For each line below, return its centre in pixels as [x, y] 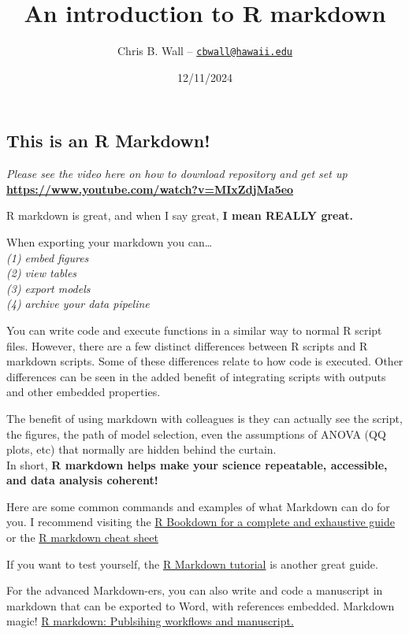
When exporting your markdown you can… [110, 241]
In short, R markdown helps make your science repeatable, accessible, [197, 464]
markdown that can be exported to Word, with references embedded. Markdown [201, 605]
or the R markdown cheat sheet [82, 538]
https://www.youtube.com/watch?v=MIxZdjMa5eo [150, 189]
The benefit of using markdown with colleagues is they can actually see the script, [204, 418]
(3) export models [48, 288]
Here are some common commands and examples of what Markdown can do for [198, 506]
